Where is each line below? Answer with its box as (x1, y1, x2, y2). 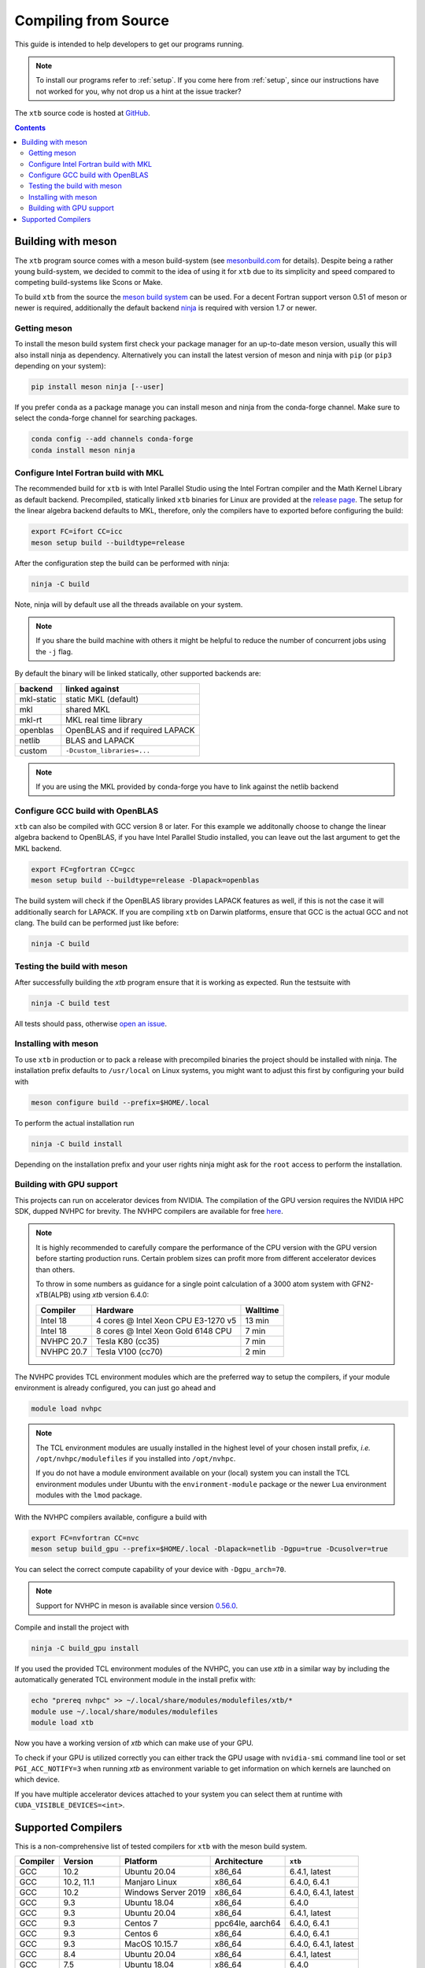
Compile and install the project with (14, 1622, 129, 1633)
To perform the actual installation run (14, 1118, 135, 1127)
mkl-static (19, 694, 57, 705)
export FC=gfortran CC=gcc (31, 864, 135, 874)
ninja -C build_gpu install (31, 1644, 139, 1653)
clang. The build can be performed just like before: (14, 918, 179, 927)
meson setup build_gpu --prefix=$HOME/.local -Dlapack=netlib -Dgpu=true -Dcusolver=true (31, 1544, 389, 1553)
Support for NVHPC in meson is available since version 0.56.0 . (35, 1600, 238, 1610)
